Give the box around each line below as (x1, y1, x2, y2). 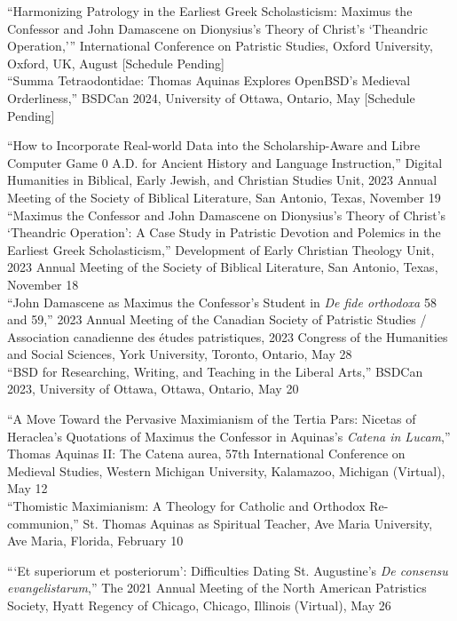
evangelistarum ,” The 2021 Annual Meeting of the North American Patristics (7, 578, 427, 597)
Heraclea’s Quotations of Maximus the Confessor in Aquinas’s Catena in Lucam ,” (7, 426, 451, 445)
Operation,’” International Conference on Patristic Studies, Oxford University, (7, 36, 433, 55)
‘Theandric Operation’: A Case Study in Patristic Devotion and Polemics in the (7, 223, 441, 242)
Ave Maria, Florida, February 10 (7, 531, 184, 550)
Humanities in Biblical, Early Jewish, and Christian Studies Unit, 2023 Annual (7, 171, 437, 189)
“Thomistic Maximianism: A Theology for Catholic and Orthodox (7, 497, 366, 515)
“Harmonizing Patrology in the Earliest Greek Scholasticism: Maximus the (7, 2, 413, 20)
